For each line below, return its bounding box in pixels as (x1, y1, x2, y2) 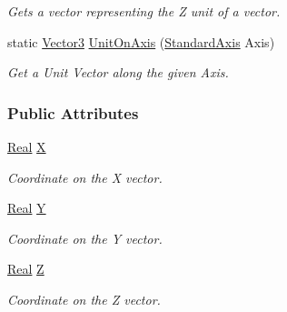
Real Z (7, 259, 45, 278)
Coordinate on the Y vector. (7, 228, 163, 247)
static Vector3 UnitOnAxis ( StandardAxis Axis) (7, 32, 275, 51)
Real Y (7, 198, 46, 217)
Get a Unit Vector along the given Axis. (7, 63, 229, 82)
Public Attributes (7, 101, 139, 124)
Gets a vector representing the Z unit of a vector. (7, 2, 281, 20)
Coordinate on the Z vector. (7, 289, 161, 308)
